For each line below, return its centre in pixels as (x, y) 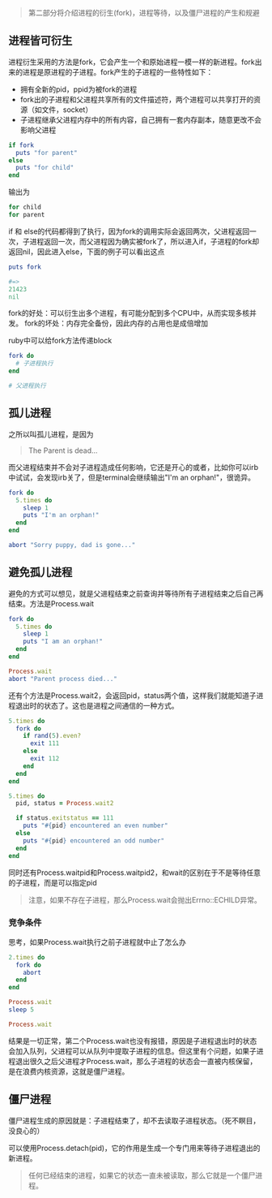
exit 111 (45, 743)
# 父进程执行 (27, 386)
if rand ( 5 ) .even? (52, 736)
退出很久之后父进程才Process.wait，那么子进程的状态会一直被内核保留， (136, 1061)
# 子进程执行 (35, 364)
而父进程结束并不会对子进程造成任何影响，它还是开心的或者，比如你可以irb (134, 467)
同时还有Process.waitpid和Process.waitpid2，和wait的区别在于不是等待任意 (135, 873)
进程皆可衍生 (40, 41)
